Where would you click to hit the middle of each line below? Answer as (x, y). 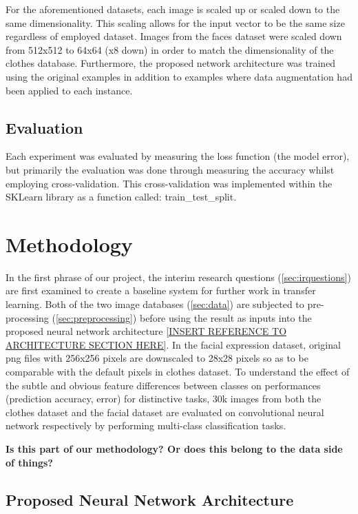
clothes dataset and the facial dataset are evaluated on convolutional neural (165, 412)
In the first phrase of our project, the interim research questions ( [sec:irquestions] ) (178, 277)
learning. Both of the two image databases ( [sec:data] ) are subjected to (155, 304)
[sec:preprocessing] (94, 317)
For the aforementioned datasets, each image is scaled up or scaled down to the (173, 9)
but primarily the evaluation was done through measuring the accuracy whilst (170, 169)
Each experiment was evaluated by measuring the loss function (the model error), (178, 156)
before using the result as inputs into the (225, 317)
